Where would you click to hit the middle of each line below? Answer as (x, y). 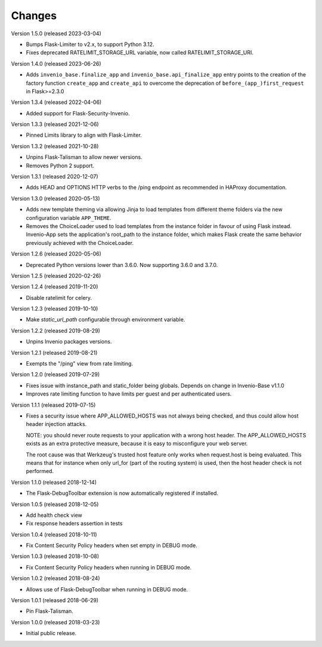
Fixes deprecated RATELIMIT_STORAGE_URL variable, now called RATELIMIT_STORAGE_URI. (140, 53)
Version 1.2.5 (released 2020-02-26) (56, 275)
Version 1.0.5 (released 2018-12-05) (55, 504)
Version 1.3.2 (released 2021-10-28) (55, 146)
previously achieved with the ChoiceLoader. (80, 243)
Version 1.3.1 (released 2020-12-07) (55, 177)
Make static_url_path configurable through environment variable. (106, 320)
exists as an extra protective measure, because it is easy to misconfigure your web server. (137, 444)
